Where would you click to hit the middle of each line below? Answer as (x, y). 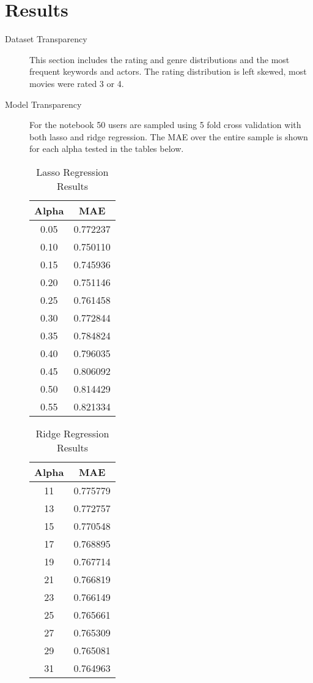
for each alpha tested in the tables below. (107, 149)
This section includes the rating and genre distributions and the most (160, 59)
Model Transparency (43, 104)
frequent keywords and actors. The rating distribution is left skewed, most (168, 71)
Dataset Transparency (46, 39)
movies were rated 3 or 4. (77, 83)
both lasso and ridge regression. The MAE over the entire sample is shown (169, 136)
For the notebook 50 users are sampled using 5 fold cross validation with (165, 125)
